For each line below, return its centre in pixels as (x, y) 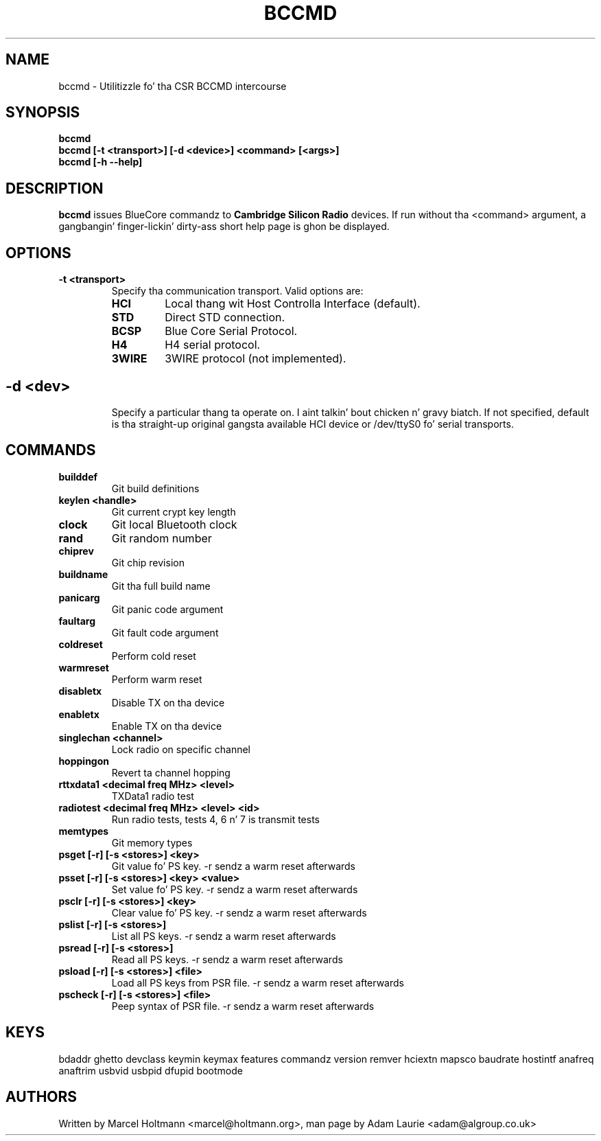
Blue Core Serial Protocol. (231, 331)
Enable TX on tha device (167, 726)
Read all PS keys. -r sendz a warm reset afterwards (227, 959)
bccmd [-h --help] (101, 162)
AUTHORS (42, 1097)
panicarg (79, 597)
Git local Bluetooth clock (174, 524)
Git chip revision (148, 562)
